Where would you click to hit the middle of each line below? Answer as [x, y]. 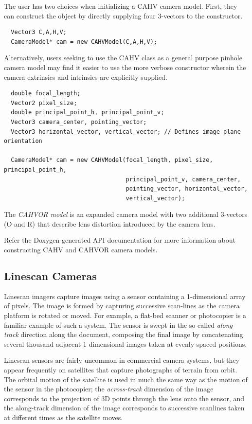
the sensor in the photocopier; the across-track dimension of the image [109, 389]
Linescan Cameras [50, 276]
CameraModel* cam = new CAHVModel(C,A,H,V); [84, 42]
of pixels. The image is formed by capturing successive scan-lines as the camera [122, 306]
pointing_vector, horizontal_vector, [187, 189]
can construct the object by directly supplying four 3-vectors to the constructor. [123, 15]
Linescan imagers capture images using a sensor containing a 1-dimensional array [125, 296]
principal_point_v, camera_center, [183, 179]
